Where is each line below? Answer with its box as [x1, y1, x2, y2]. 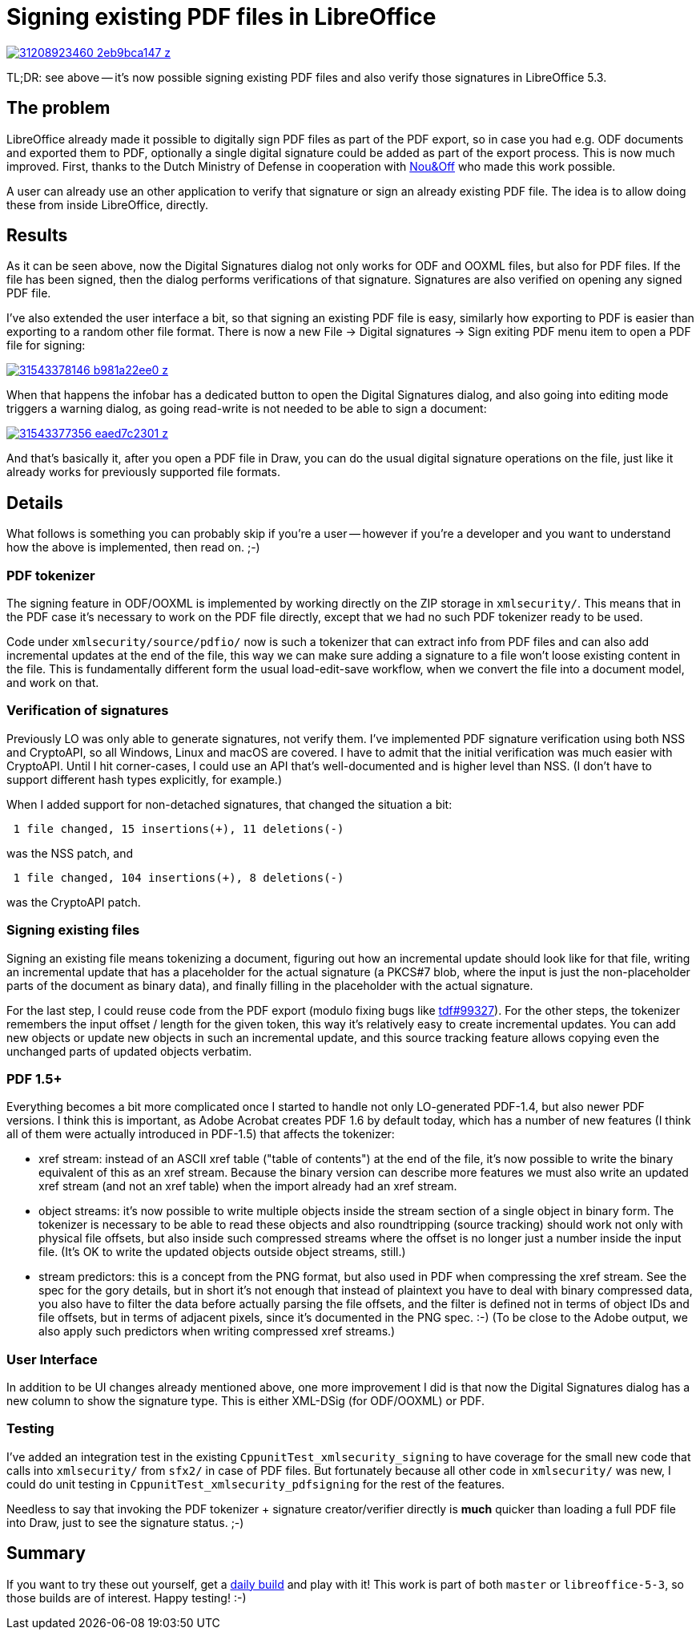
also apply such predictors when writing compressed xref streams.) [38, 1324, 396, 1339]
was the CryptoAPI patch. [6, 895, 141, 909]
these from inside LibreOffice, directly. [6, 197, 209, 212]
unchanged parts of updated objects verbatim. [6, 1044, 252, 1058]
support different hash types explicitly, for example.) [6, 772, 283, 786]
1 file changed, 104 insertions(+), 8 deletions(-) [13, 871, 344, 884]
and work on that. [6, 676, 99, 690]
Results [6, 225, 68, 246]
